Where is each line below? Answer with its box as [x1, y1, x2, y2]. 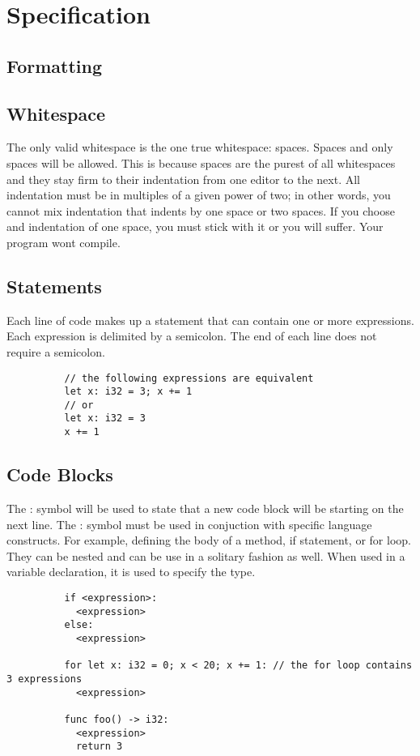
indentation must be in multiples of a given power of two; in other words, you [6, 186, 391, 203]
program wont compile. [6, 233, 121, 250]
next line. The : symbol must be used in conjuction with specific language [6, 515, 372, 532]
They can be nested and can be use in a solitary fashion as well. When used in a [6, 547, 405, 564]
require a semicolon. [6, 343, 105, 360]
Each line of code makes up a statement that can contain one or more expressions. [6, 311, 414, 328]
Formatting [6, 53, 103, 78]
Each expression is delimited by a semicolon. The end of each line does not [6, 327, 377, 344]
